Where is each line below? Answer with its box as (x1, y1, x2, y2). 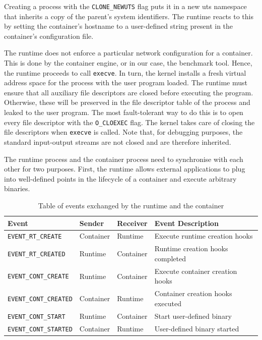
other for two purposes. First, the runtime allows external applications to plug (4, 163, 245, 174)
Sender (79, 217, 104, 228)
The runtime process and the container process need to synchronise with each (4, 153, 243, 164)
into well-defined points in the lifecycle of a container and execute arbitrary (4, 173, 237, 184)
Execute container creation (154, 265, 237, 276)
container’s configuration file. (4, 30, 94, 41)
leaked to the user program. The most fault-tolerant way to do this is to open (4, 107, 243, 118)
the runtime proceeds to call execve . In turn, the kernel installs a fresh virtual (4, 67, 246, 78)
